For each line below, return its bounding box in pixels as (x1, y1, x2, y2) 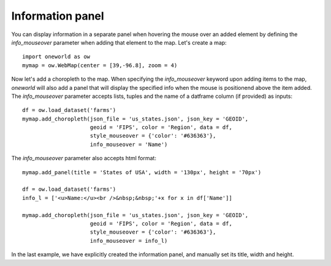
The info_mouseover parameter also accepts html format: (11, 155, 156, 162)
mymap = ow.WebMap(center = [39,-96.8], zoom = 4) (22, 62, 178, 68)
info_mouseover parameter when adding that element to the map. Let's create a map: (11, 39, 227, 46)
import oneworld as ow (22, 53, 91, 61)
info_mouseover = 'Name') (89, 141, 168, 148)
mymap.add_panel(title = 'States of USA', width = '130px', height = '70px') (22, 169, 262, 175)
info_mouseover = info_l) (89, 237, 168, 244)
